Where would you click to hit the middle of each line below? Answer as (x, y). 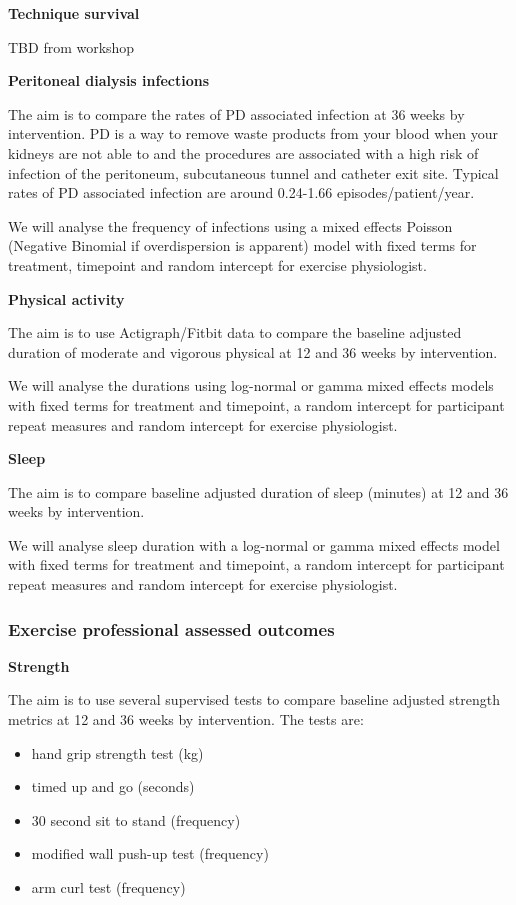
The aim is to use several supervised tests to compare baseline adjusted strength (254, 699)
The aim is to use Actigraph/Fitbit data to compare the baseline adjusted (235, 332)
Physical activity (66, 298)
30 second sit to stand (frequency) (136, 819)
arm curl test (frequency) (108, 887)
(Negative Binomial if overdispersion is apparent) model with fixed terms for (242, 245)
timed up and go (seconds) (113, 786)
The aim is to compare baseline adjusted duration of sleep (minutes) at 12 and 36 (258, 491)
